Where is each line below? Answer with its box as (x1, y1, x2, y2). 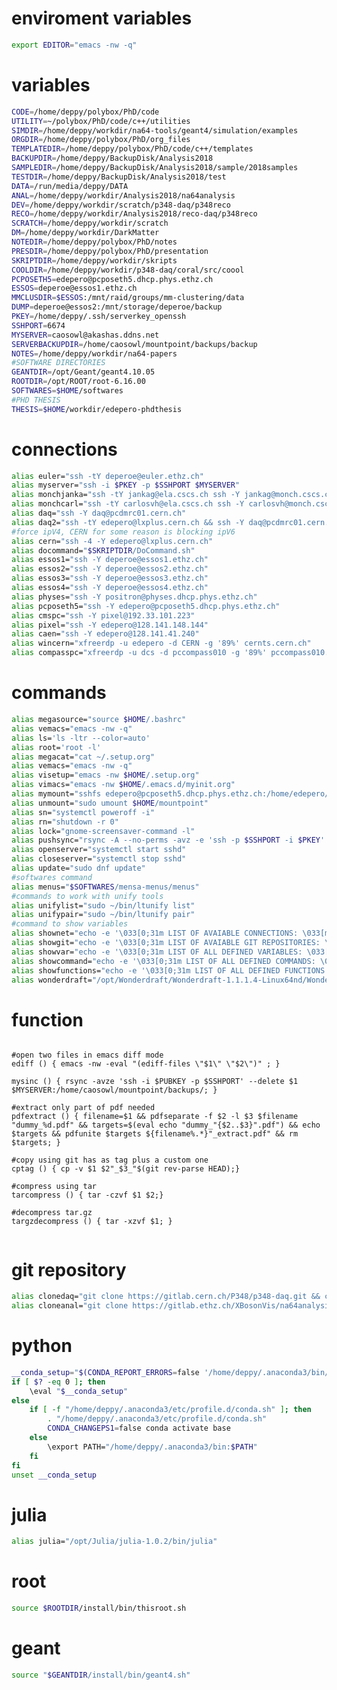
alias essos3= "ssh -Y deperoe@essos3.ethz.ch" (11, 573, 209, 584)
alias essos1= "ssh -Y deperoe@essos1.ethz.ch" (11, 555, 209, 565)
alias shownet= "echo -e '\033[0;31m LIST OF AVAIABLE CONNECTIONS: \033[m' (11, 928, 334, 939)
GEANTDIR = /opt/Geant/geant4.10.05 (11, 367, 156, 377)
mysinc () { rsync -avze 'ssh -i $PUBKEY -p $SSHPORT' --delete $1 (11, 1077, 299, 1087)
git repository (11, 1258, 127, 1281)
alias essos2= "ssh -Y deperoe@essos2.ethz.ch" (11, 564, 209, 574)
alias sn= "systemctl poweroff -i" (11, 807, 156, 817)
